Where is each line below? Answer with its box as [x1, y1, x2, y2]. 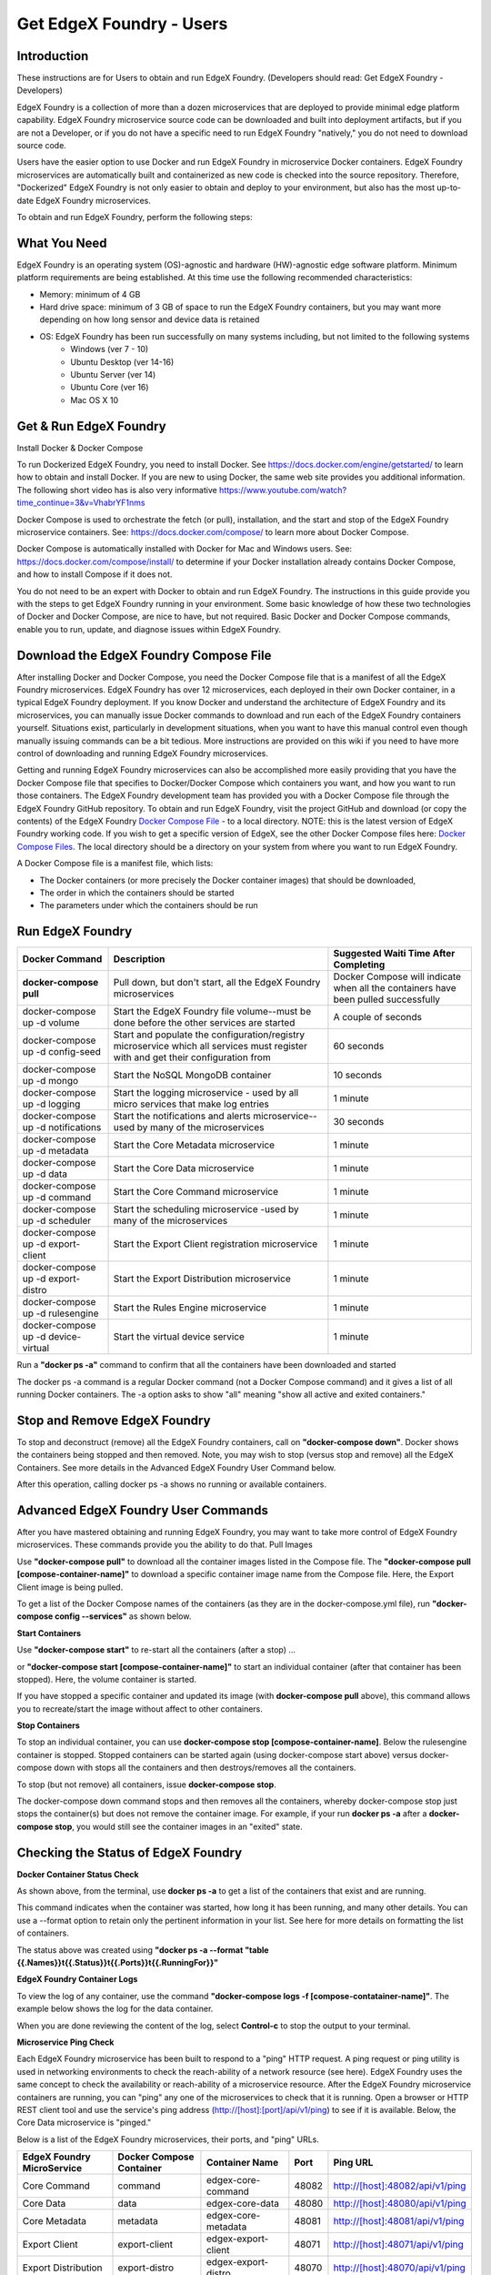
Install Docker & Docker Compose [16, 442, 144, 453]
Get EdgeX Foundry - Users [16, 14, 228, 34]
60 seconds [333, 1040, 385, 1053]
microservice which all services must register [113, 1040, 308, 1053]
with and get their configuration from [113, 1051, 272, 1064]
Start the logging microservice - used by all [113, 1087, 299, 1099]
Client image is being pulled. [16, 1582, 124, 1592]
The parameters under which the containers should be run [39, 900, 258, 911]
